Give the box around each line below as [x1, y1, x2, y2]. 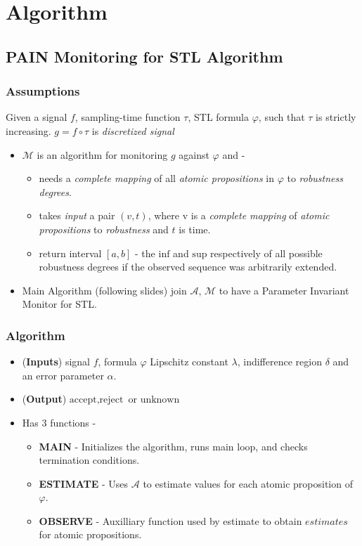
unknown [140, 395, 180, 405]
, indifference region [237, 354, 322, 369]
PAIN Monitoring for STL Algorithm [6, 45, 283, 67]
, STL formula [188, 110, 250, 124]
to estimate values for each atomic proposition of [143, 476, 353, 490]
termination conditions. [39, 453, 140, 467]
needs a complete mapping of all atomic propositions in [39, 171, 274, 186]
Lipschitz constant [150, 354, 228, 369]
